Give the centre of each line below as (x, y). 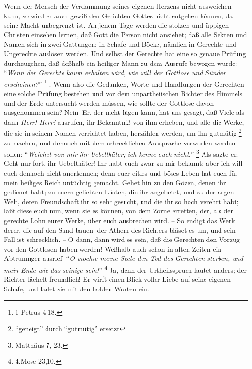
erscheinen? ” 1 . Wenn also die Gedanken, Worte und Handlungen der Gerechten (124, 83)
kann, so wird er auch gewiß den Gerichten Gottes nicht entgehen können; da (118, 15)
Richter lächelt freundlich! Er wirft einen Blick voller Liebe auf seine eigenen (118, 279)
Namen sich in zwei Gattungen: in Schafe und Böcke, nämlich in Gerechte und (120, 44)
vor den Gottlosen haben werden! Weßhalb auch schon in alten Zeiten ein (113, 249)
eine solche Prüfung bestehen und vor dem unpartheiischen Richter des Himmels (123, 93)
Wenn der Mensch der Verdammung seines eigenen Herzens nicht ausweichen (118, 6)
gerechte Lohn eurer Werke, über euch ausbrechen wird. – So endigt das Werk (119, 220)
